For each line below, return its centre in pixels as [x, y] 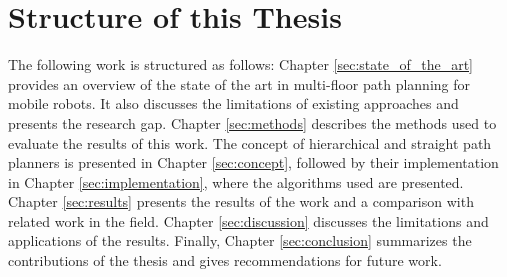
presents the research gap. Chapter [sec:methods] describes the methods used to [252, 122]
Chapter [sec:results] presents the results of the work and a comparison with [241, 201]
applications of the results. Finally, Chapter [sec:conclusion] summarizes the [240, 240]
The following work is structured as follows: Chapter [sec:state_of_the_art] [240, 64]
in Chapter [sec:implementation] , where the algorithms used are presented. [236, 181]
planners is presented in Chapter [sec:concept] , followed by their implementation [253, 162]
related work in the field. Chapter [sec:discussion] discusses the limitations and [248, 220]
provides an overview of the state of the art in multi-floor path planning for [239, 83]
